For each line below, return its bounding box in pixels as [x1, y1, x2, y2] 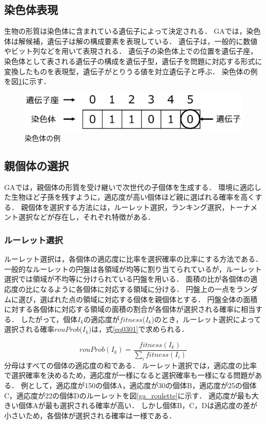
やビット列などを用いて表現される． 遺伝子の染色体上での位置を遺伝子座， [4, 46, 258, 56]
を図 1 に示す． [4, 76, 51, 87]
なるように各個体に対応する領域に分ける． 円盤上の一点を [39, 283, 236, 294]
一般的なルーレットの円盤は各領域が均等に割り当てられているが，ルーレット [4, 263, 262, 274]
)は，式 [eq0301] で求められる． [88, 324, 189, 334]
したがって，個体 [21, 313, 77, 324]
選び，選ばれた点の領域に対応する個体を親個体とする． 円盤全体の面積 [18, 293, 258, 304]
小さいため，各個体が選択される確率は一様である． [4, 410, 176, 420]
